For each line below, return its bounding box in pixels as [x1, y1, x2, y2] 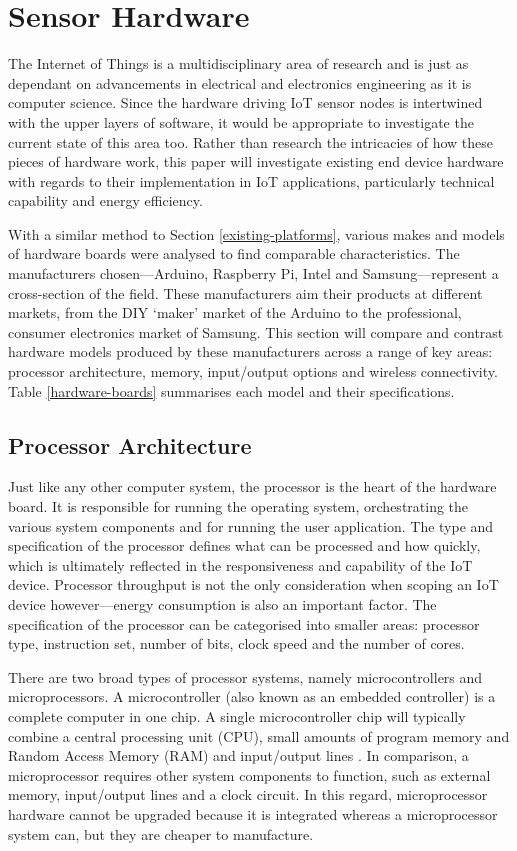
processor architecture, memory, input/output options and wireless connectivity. [8, 361, 498, 382]
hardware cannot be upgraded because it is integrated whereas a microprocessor [8, 803, 498, 824]
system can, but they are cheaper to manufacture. [8, 823, 314, 844]
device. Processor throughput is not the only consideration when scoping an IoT [8, 574, 499, 595]
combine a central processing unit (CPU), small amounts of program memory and [8, 725, 510, 746]
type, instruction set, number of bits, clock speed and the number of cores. [8, 633, 465, 654]
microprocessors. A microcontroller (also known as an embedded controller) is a [8, 686, 496, 707]
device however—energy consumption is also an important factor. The [8, 593, 437, 614]
